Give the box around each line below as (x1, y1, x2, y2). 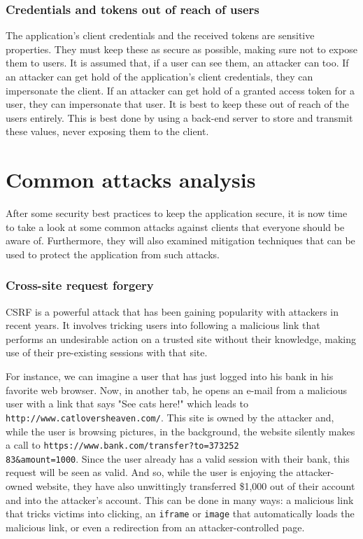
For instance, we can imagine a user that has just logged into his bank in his (6, 369, 334, 384)
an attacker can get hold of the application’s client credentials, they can (6, 69, 313, 83)
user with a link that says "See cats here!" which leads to (6, 396, 248, 411)
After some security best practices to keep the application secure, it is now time (6, 206, 348, 220)
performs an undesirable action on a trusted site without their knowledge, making (6, 331, 357, 346)
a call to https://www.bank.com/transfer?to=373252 (6, 437, 239, 452)
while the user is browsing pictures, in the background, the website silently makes (6, 423, 355, 438)
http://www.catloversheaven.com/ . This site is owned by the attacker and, (6, 409, 334, 424)
